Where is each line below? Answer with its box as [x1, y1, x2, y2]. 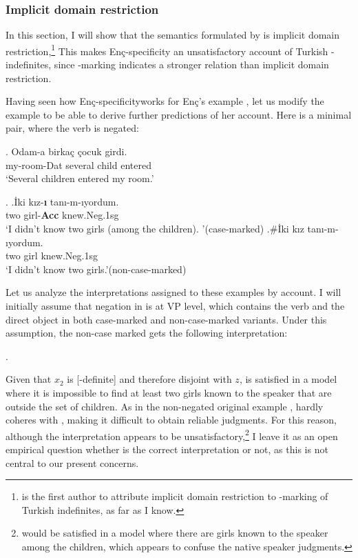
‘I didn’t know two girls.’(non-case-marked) [6, 261, 187, 276]
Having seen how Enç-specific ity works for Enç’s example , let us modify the [6, 94, 324, 108]
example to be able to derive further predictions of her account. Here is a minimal [6, 107, 352, 121]
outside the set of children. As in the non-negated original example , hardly [6, 399, 324, 413]
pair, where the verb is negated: [6, 121, 139, 135]
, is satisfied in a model [239, 372, 337, 386]
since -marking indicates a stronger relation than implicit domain [54, 57, 329, 72]
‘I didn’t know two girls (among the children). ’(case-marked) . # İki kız [6, 221, 304, 235]
